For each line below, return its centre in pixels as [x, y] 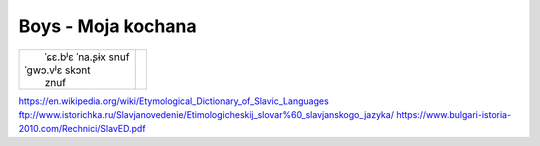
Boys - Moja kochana [107, 26]
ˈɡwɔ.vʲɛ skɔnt [57, 70]
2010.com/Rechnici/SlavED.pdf [82, 129]
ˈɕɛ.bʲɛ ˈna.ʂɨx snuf [87, 57]
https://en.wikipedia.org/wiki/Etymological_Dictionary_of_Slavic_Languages [173, 101]
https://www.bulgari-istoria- [454, 114]
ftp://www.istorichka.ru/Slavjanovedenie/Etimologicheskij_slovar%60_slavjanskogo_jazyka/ [206, 114]
